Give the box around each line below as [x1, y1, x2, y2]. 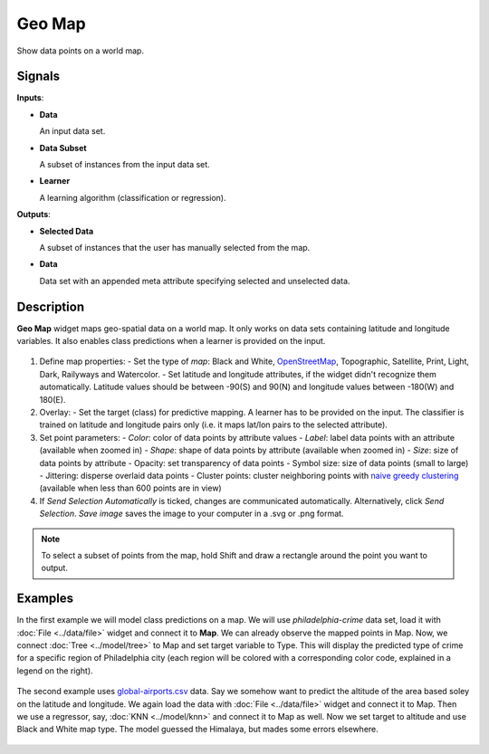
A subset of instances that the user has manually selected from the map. [39, 242, 311, 253]
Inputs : [16, 92, 44, 103]
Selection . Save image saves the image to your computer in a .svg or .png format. [39, 508, 344, 520]
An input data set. [39, 126, 106, 137]
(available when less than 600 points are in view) [39, 482, 222, 493]
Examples [16, 591, 74, 606]
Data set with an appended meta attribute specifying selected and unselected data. [39, 275, 350, 286]
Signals [16, 69, 61, 84]
